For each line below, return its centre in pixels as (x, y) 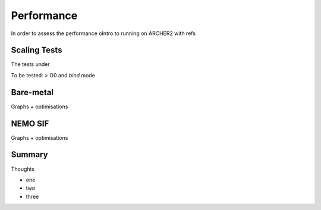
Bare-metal (32, 92)
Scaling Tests (37, 50)
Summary (29, 155)
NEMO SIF (30, 123)
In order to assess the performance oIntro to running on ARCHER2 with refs (103, 33)
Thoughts (23, 169)
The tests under (30, 64)
